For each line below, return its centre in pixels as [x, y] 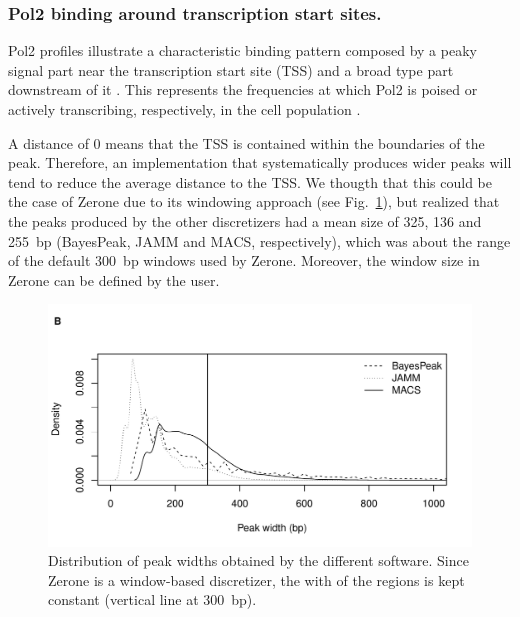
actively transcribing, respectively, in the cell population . [184, 109]
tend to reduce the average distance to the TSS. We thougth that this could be [250, 181]
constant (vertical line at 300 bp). [152, 599]
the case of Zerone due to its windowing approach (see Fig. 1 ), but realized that [254, 201]
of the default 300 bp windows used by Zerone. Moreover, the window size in [244, 260]
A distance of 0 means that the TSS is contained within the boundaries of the [246, 142]
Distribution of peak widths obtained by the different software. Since [258, 560]
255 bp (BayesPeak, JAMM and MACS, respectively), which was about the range [259, 240]
